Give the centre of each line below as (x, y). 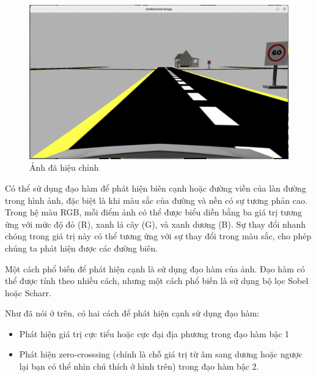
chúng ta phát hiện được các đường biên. (82, 248)
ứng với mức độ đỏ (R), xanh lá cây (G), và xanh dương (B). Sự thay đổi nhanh (156, 224)
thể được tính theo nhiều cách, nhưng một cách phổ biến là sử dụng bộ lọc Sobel (157, 281)
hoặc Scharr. (28, 292)
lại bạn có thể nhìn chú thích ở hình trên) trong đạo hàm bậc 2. (139, 366)
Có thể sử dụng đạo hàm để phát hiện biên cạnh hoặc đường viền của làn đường (156, 188)
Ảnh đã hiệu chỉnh (64, 167)
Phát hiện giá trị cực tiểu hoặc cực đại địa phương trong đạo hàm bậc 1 (154, 333)
